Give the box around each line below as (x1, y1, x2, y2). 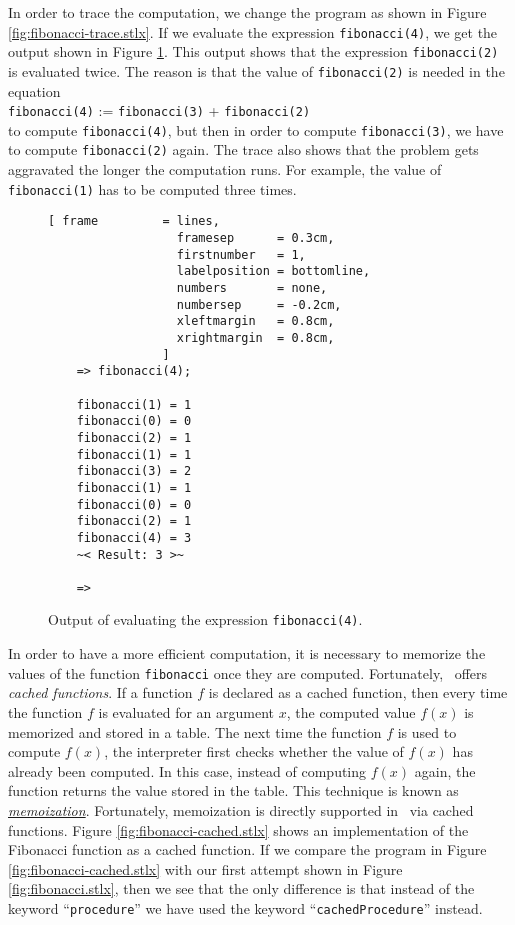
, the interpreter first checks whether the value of (104, 741, 404, 762)
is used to (397, 721, 457, 742)
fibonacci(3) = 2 (76, 464, 192, 479)
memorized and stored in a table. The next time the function (8, 721, 382, 742)
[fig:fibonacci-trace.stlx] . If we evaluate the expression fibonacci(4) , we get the (8, 21, 498, 42)
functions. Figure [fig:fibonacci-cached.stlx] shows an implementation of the (8, 819, 469, 840)
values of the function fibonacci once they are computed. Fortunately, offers (8, 662, 488, 683)
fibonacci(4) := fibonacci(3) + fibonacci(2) (8, 100, 311, 121)
